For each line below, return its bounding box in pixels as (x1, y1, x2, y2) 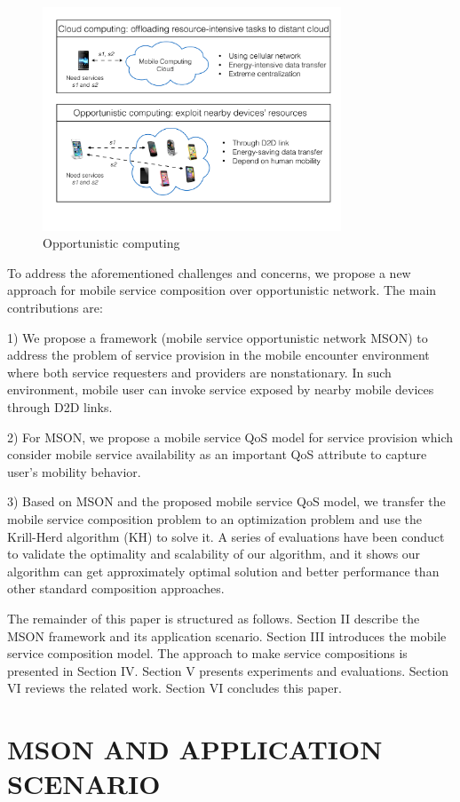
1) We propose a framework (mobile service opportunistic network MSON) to (7, 328, 428, 346)
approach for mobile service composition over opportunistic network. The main (7, 281, 437, 299)
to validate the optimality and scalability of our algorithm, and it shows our (7, 544, 421, 563)
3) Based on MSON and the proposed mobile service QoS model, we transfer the (7, 492, 446, 511)
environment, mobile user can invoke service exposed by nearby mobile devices (7, 380, 434, 399)
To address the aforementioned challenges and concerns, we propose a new (7, 263, 411, 282)
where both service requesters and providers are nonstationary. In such (7, 362, 392, 381)
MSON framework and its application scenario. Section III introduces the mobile (7, 626, 447, 645)
